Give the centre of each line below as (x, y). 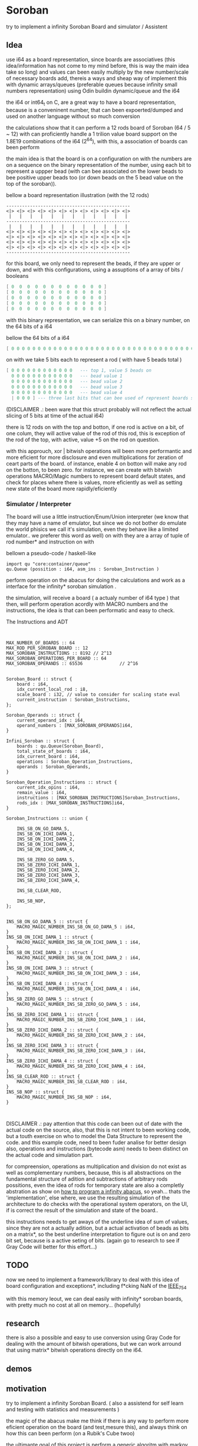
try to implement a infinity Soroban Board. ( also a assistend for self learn (95, 1403)
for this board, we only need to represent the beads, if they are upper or (93, 264)
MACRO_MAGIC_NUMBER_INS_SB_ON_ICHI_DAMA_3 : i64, (79, 973)
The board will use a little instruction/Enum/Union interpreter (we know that (97, 517)
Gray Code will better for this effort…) (52, 1247)
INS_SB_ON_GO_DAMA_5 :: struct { (47, 922)
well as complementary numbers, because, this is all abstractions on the (94, 1173)
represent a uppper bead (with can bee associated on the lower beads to (95, 171)
